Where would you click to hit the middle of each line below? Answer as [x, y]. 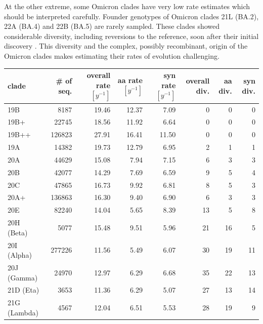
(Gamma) [23, 277]
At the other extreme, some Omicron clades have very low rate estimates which [127, 6]
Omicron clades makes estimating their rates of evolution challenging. [112, 55]
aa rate [130, 80]
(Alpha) [20, 255]
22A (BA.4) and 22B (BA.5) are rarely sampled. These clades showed [112, 26]
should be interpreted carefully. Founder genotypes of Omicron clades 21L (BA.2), [131, 16]
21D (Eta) [24, 290]
